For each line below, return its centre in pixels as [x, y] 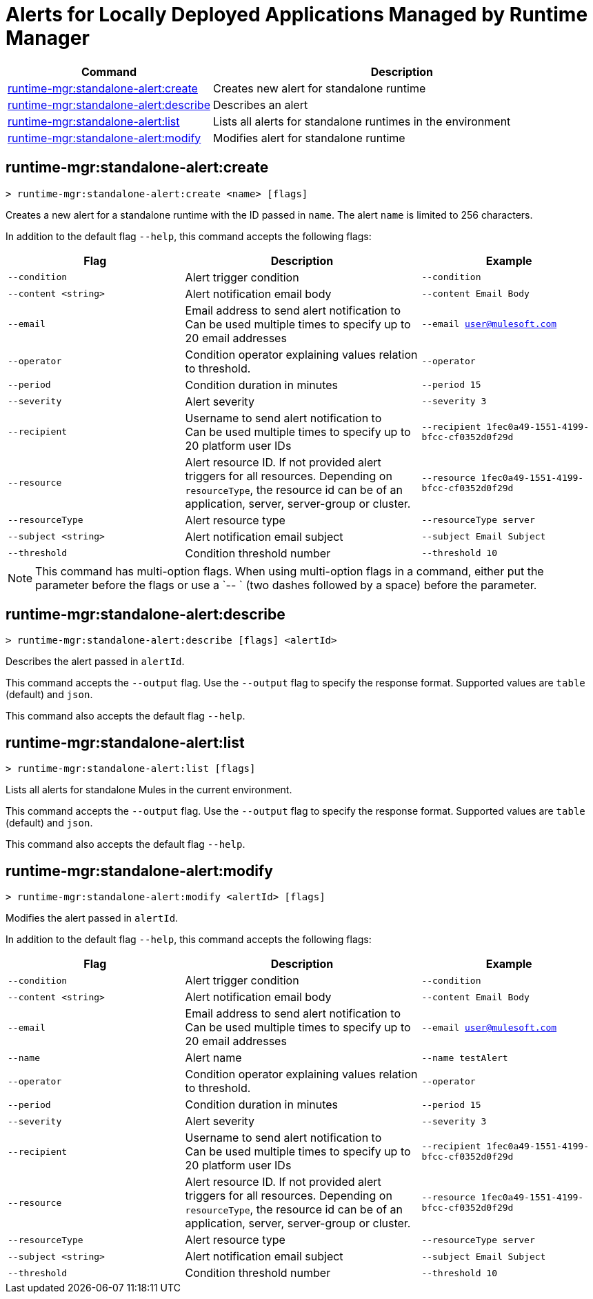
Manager [48, 38]
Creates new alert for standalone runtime [319, 88]
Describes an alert [260, 105]
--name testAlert [465, 1058]
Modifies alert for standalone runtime [309, 138]
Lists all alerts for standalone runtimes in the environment [362, 121]
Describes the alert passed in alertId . [95, 662]
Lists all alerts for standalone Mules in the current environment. [149, 790]
